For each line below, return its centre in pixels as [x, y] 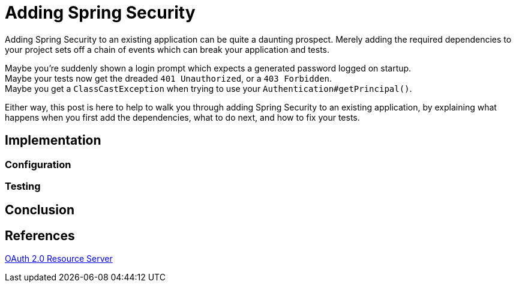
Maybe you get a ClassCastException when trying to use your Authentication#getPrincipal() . [208, 88]
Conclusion [40, 210]
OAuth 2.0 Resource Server [59, 259]
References [40, 235]
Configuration [38, 164]
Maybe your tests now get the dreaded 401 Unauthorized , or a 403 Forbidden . [169, 78]
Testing [23, 186]
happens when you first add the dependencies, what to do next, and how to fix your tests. [182, 117]
